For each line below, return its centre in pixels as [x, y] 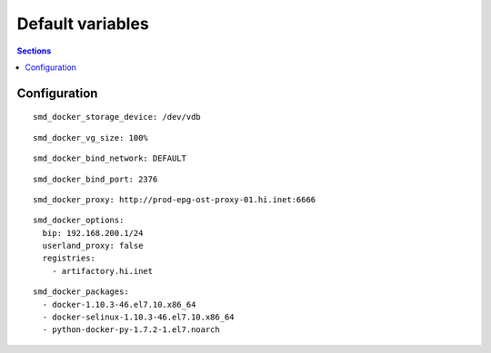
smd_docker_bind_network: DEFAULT [110, 158]
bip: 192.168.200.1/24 [93, 233]
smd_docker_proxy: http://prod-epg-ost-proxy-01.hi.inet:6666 [175, 199]
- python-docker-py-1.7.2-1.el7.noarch [131, 330]
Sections [34, 51]
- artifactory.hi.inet [102, 271]
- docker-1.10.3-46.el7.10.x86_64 [119, 304]
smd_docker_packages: [81, 292]
